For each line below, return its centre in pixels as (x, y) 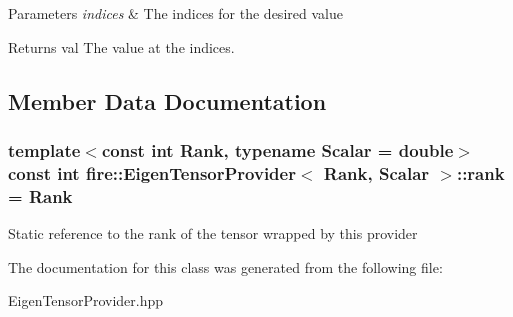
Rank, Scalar (376, 172)
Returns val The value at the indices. (121, 46)
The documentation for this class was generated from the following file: (225, 266)
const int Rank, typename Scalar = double (277, 149)
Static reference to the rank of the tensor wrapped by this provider (213, 233)
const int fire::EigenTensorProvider (152, 172)
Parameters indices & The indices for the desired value (175, 13)
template (44, 149)
